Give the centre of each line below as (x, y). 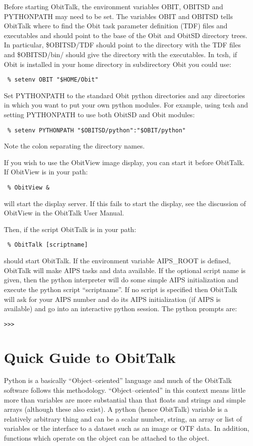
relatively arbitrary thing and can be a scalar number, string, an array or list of (123, 418)
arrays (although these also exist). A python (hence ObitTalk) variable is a (116, 409)
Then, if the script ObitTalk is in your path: (70, 229)
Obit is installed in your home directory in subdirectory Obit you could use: (118, 64)
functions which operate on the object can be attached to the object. (107, 438)
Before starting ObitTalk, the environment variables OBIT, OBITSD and (114, 6)
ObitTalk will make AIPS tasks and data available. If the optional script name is (125, 270)
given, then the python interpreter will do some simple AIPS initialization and (121, 280)
